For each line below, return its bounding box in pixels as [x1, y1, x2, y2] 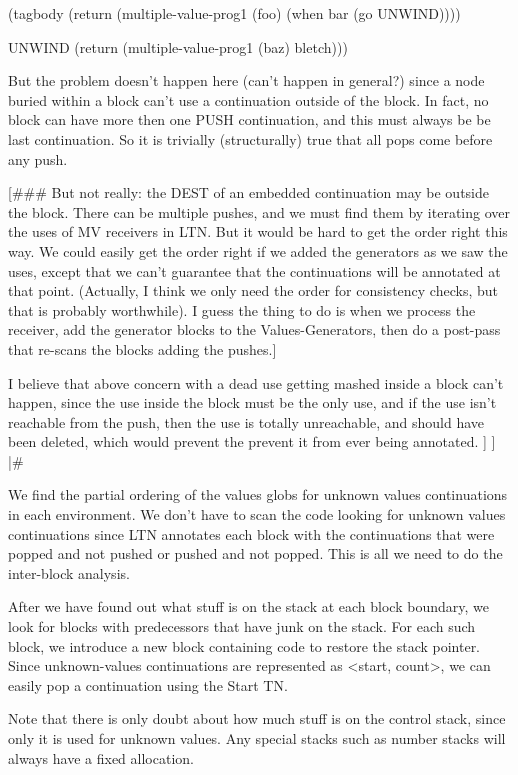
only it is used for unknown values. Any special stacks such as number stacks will [8, 728, 506, 748]
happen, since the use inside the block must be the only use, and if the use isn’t [8, 392, 497, 413]
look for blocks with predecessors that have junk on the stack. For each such [8, 616, 476, 637]
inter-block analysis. [8, 562, 130, 583]
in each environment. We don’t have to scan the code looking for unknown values [8, 504, 506, 525]
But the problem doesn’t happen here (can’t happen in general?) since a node [8, 70, 485, 91]
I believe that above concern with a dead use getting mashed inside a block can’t [8, 372, 504, 393]
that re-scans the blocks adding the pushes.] [8, 338, 277, 359]
